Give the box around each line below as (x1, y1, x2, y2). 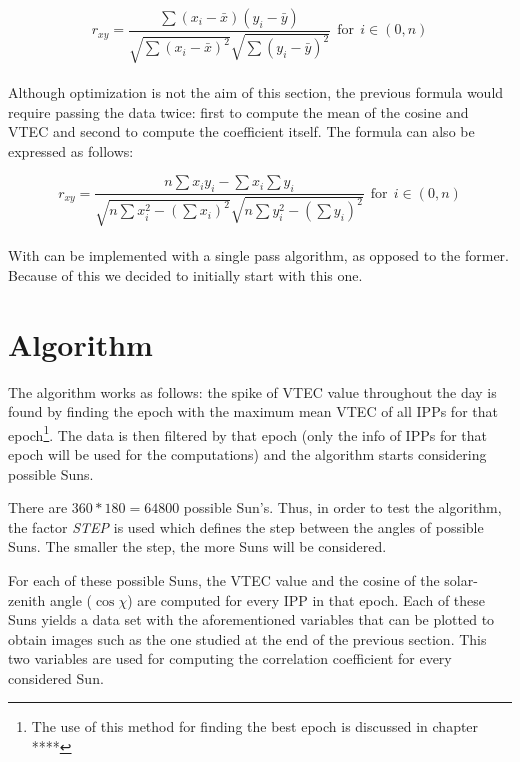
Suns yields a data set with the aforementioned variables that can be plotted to (8, 609, 495, 630)
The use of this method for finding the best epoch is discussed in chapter (31, 716, 479, 737)
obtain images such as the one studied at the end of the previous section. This (8, 628, 487, 649)
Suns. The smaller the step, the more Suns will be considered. (8, 536, 387, 557)
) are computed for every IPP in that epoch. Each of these (127, 589, 486, 610)
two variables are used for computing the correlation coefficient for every (8, 648, 452, 669)
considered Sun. (8, 667, 104, 688)
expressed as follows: (8, 140, 134, 161)
